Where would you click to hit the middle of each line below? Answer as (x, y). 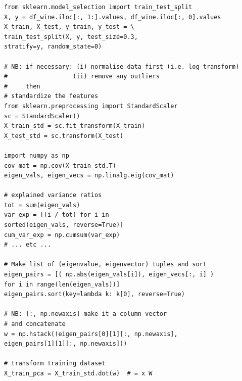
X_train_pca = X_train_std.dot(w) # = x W (78, 373)
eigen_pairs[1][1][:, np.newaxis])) (66, 344)
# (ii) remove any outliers (82, 77)
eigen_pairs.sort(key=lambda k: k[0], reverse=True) (94, 294)
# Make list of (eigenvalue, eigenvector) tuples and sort (105, 265)
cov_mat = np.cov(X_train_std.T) (60, 165)
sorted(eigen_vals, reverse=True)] (64, 225)
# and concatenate (35, 324)
